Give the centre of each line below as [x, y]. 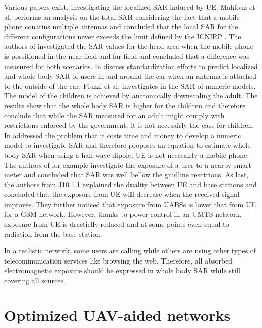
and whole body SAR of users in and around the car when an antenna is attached [130, 76]
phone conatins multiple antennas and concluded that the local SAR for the [121, 26]
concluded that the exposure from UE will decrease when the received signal [122, 194]
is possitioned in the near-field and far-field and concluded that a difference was [127, 56]
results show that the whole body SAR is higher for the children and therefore [125, 105]
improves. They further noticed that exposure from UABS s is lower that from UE [130, 204]
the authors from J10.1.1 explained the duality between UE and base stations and [130, 184]
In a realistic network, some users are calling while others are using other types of [130, 251]
